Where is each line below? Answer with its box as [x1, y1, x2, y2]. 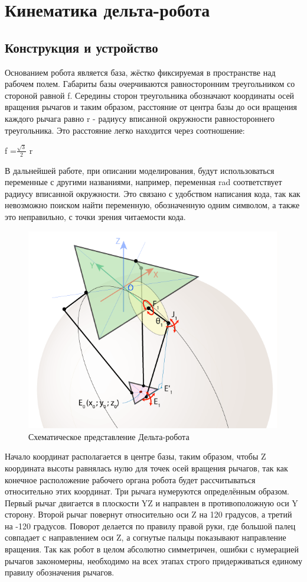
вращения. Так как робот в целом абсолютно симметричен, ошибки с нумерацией [5, 543, 299, 555]
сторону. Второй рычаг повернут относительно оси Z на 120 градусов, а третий [5, 508, 292, 520]
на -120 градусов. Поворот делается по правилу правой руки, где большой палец [5, 519, 296, 532]
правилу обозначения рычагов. [5, 566, 115, 578]
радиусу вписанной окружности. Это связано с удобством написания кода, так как [5, 187, 301, 199]
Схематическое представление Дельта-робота [28, 430, 190, 442]
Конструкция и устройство [5, 38, 158, 56]
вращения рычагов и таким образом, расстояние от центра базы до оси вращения [5, 101, 297, 113]
